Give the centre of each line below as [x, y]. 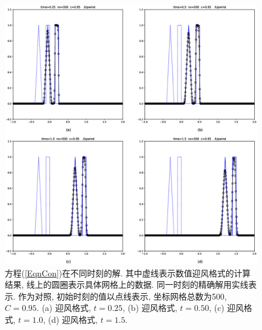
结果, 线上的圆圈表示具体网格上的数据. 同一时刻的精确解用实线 [127, 284]
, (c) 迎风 [226, 308]
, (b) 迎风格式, [150, 308]
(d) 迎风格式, [73, 319]
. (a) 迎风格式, [64, 308]
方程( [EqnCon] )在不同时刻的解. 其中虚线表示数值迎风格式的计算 [128, 273]
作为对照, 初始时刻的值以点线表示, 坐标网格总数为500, [122, 296]
